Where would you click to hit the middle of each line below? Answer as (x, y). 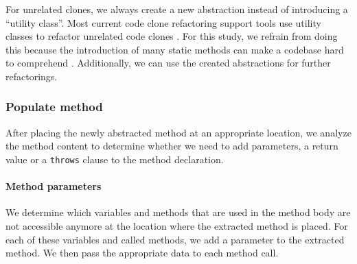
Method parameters (54, 186)
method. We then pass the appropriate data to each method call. (142, 253)
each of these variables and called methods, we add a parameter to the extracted (175, 239)
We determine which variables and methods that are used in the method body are (178, 212)
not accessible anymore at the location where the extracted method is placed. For (177, 226)
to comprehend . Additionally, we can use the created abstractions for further (168, 63)
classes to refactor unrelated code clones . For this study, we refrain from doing (172, 36)
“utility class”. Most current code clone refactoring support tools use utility (163, 22)
